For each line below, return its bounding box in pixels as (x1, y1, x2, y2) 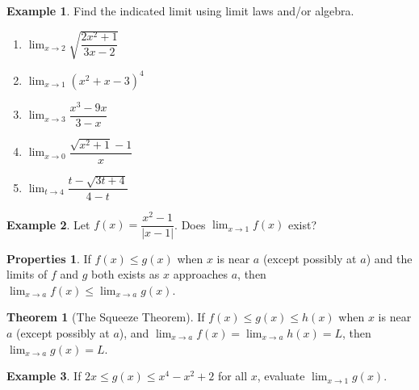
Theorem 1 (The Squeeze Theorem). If (6, 308, 205, 325)
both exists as (91, 266, 160, 283)
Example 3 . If (6, 367, 82, 384)
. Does (174, 216, 206, 233)
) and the (366, 250, 413, 266)
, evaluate (257, 367, 305, 384)
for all (217, 367, 248, 384)
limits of (6, 266, 48, 283)
